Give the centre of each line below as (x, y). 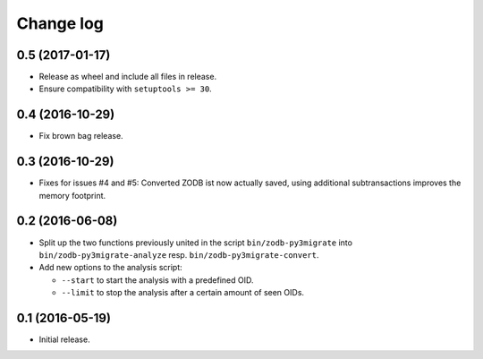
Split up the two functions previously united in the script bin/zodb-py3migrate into (196, 243)
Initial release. (64, 339)
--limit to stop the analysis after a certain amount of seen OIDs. (182, 293)
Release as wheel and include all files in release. (128, 77)
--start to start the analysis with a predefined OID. (157, 280)
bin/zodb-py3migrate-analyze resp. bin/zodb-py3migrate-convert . (179, 254)
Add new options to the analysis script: (110, 268)
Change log (60, 23)
